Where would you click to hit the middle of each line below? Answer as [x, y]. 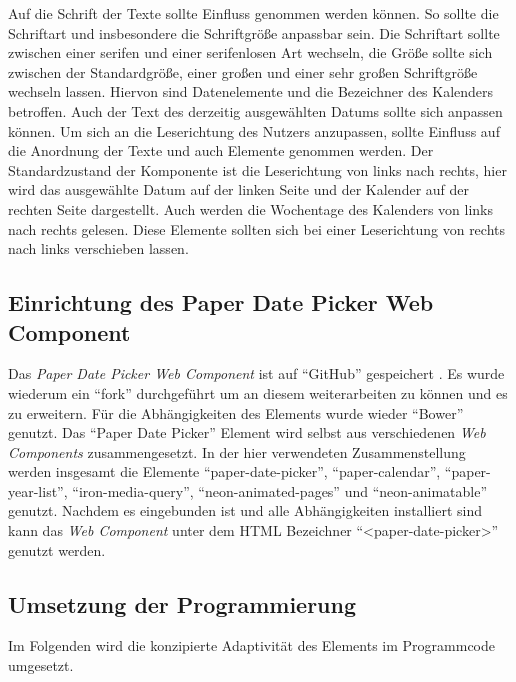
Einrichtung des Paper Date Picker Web [221, 302]
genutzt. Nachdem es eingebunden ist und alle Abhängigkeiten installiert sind [245, 510]
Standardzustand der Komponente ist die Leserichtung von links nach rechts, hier [257, 169]
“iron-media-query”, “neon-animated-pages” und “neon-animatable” [279, 490]
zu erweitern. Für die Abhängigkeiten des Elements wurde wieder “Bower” [236, 412]
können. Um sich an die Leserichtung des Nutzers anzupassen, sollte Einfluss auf [254, 130]
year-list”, [38, 490]
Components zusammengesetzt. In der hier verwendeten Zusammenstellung [237, 451]
